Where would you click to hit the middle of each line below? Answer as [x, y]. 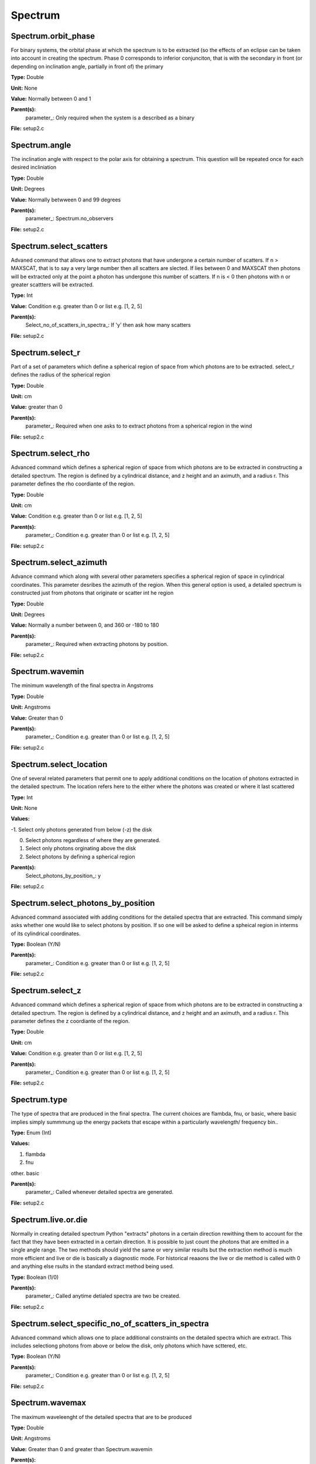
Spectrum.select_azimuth [59, 562]
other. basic [25, 1173]
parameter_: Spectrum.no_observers [69, 218]
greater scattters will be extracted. [52, 285]
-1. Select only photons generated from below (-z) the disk [81, 829]
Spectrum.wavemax [49, 1403]
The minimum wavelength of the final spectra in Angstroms [82, 686]
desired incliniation [34, 167]
